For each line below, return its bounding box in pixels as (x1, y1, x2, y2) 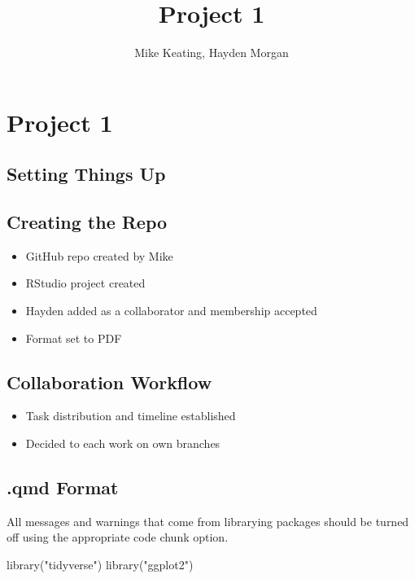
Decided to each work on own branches (25, 435, 221, 452)
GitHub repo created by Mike (25, 247, 173, 264)
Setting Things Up (7, 161, 166, 186)
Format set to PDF (25, 329, 122, 346)
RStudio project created (25, 274, 146, 292)
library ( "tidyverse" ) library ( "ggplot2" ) (7, 556, 194, 573)
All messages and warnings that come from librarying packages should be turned (7, 512, 409, 529)
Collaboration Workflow (7, 369, 212, 394)
